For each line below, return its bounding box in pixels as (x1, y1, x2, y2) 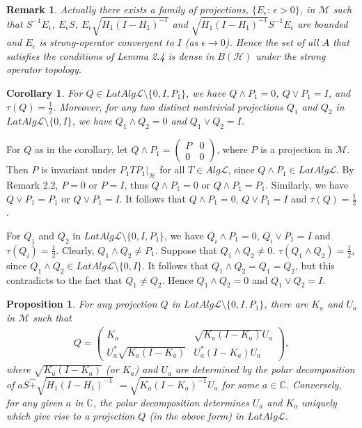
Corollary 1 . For (6, 85, 83, 100)
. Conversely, (285, 377, 342, 391)
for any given (6, 395, 63, 409)
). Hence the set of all (225, 35, 319, 49)
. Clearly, (56, 242, 95, 257)
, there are (264, 296, 308, 311)
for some (221, 377, 259, 391)
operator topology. (6, 62, 82, 77)
